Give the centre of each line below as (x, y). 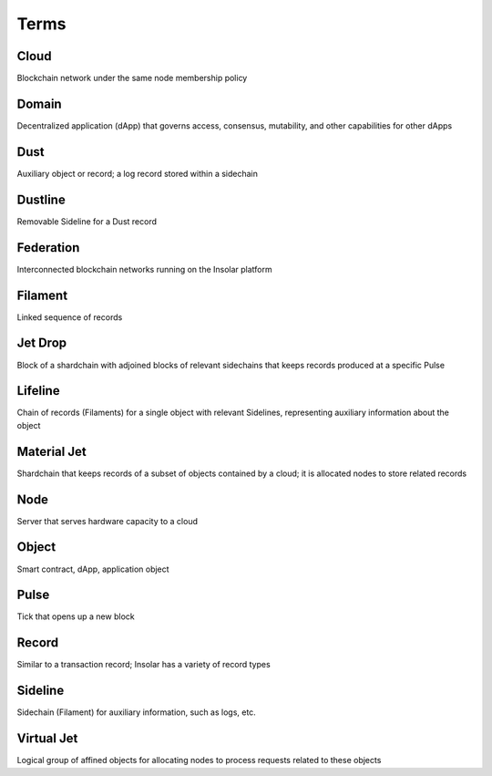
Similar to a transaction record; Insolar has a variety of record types (143, 665)
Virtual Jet (47, 739)
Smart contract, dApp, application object (93, 569)
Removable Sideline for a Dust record (87, 221)
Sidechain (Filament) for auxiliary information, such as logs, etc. (137, 712)
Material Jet (51, 451)
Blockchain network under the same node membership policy (132, 78)
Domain (40, 103)
